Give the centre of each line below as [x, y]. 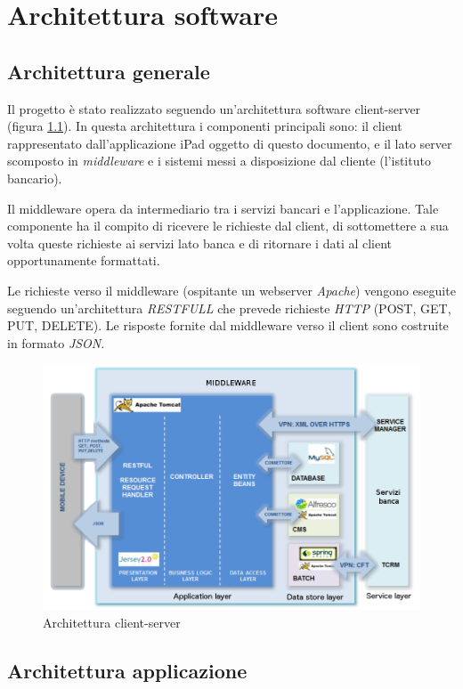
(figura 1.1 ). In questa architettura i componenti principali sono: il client [205, 126]
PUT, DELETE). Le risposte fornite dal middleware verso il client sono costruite [228, 325]
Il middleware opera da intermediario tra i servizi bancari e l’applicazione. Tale [223, 208]
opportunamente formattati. [84, 260]
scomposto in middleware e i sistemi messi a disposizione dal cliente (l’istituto [219, 161]
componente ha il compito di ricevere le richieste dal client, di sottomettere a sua [228, 226]
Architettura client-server [112, 622]
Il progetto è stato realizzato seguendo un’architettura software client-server [214, 108]
